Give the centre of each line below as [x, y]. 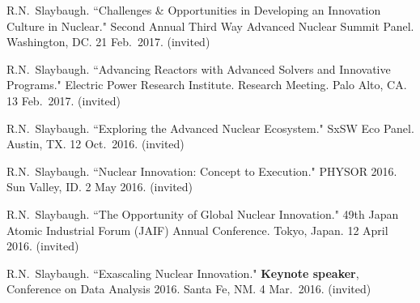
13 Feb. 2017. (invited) [64, 100]
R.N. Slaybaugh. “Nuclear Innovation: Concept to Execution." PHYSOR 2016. [202, 171]
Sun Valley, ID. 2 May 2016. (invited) [100, 187]
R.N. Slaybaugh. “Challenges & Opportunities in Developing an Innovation [194, 10]
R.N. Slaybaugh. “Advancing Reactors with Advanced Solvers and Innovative [199, 68]
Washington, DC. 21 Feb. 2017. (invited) [108, 42]
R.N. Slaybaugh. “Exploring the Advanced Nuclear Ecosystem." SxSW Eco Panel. [210, 128]
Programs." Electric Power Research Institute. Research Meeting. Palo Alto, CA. [207, 85]
